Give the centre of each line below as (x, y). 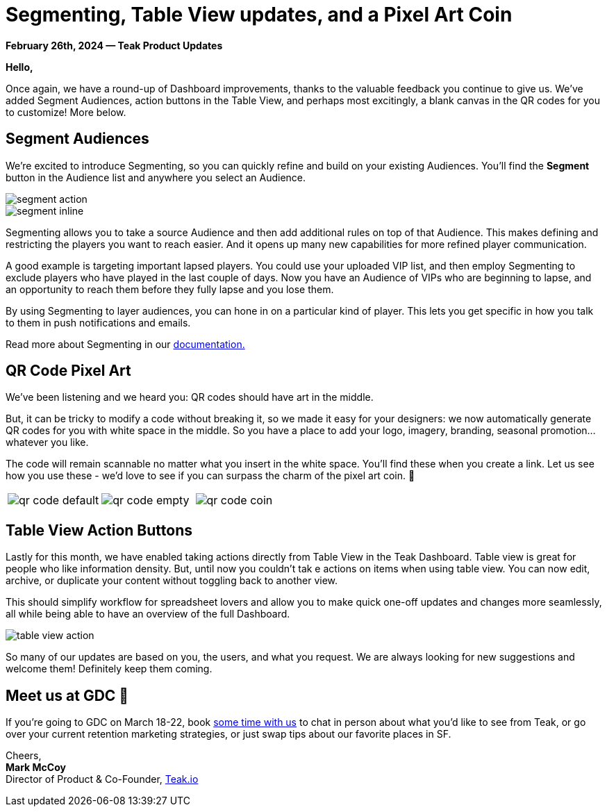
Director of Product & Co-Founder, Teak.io (102, 779)
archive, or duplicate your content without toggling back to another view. (172, 581)
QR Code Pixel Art (68, 371)
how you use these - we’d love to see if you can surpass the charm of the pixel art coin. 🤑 (210, 476)
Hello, (19, 67)
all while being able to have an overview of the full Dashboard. (148, 614)
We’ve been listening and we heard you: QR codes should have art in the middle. (190, 397)
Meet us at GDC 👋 (67, 695)
